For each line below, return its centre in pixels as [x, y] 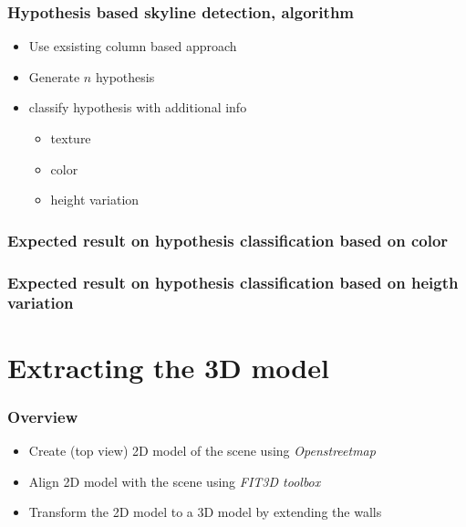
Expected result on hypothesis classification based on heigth [233, 282]
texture [71, 138]
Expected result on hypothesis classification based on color [228, 240]
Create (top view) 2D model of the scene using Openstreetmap [202, 450]
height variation [95, 200]
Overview [43, 416]
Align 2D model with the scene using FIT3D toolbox [175, 481]
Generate [54, 76]
